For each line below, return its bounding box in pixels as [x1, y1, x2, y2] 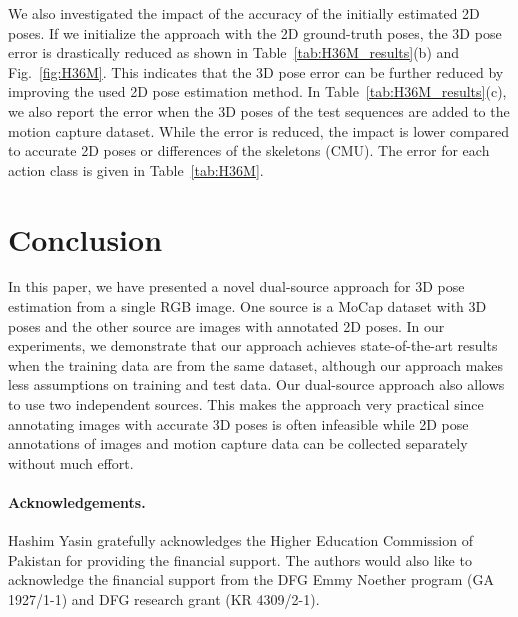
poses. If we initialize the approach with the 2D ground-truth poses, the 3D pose [8, 22, 502, 43]
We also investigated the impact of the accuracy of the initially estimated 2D [8, 3, 480, 23]
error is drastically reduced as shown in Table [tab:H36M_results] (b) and [8, 42, 460, 63]
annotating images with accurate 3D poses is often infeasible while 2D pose [8, 413, 469, 434]
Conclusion [8, 218, 163, 259]
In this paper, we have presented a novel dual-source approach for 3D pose [8, 276, 465, 297]
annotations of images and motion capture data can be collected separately [8, 433, 468, 454]
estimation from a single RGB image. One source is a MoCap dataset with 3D [8, 296, 487, 317]
